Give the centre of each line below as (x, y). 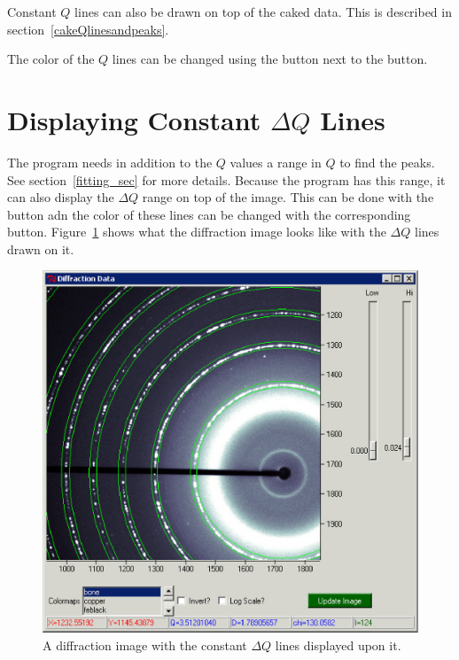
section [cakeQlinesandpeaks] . (88, 29)
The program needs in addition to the (110, 162)
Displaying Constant (134, 119)
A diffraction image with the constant (145, 644)
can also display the (61, 197)
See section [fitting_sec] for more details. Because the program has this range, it (226, 179)
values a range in (276, 162)
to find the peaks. (387, 162)
